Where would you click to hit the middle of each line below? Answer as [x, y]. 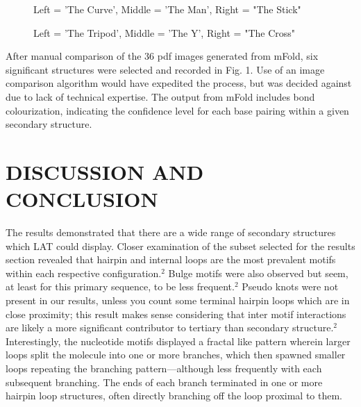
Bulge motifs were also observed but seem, [258, 273]
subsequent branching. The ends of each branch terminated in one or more [164, 382]
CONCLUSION [82, 199]
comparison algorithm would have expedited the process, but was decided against [179, 83]
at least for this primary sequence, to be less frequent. [120, 286]
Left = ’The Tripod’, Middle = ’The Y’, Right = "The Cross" [165, 32]
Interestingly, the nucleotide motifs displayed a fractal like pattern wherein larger [178, 341]
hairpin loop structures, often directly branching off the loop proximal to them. [174, 396]
